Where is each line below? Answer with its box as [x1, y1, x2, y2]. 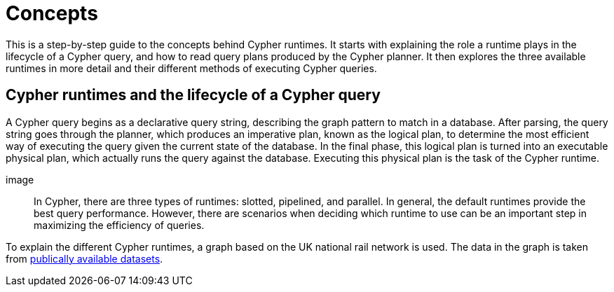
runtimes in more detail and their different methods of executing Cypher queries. [6, 62, 377, 74]
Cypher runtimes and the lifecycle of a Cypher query [6, 86, 381, 104]
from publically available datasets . [6, 252, 163, 265]
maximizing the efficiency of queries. [34, 218, 205, 231]
